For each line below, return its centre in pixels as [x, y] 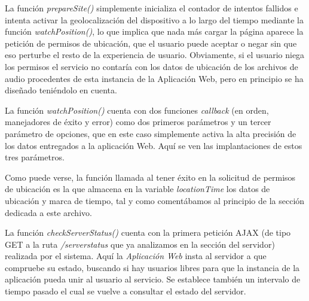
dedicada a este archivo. [48, 212]
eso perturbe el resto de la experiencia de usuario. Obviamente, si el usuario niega [155, 55]
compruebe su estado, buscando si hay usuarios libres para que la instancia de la [152, 267]
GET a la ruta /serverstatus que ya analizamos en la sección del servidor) [140, 244]
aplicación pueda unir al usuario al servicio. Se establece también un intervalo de [153, 279]
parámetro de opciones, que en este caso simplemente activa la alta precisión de [151, 133]
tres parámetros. [35, 157]
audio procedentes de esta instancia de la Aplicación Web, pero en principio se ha [154, 78]
